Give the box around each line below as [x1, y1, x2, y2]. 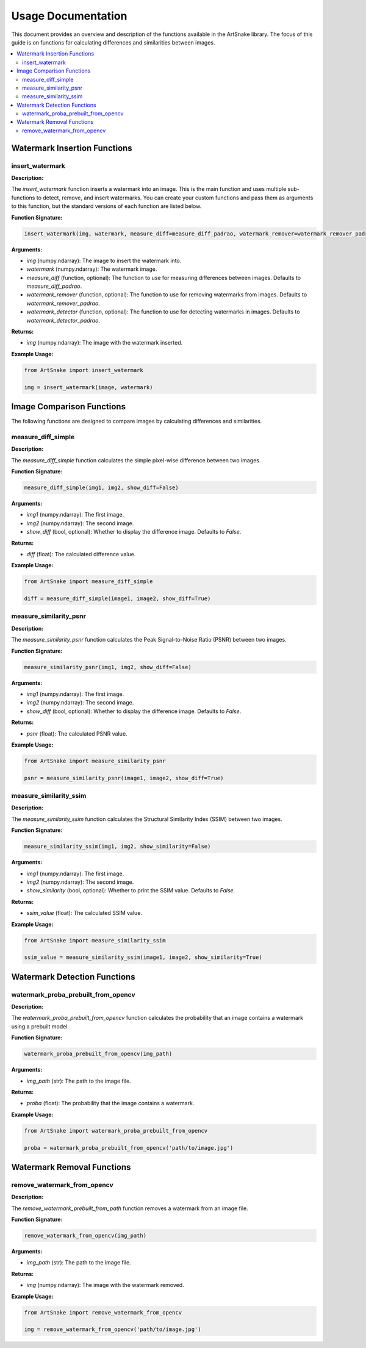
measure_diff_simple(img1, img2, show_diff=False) [24, 484, 179, 491]
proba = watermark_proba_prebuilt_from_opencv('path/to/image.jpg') [24, 1144, 234, 1151]
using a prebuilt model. [11, 1022, 70, 1030]
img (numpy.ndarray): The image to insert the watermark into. [26, 257, 182, 264]
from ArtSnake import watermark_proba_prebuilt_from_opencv [24, 1127, 208, 1134]
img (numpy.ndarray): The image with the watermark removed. [26, 1282, 184, 1289]
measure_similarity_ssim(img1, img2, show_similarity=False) [24, 843, 211, 850]
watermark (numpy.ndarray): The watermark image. [26, 265, 157, 273]
